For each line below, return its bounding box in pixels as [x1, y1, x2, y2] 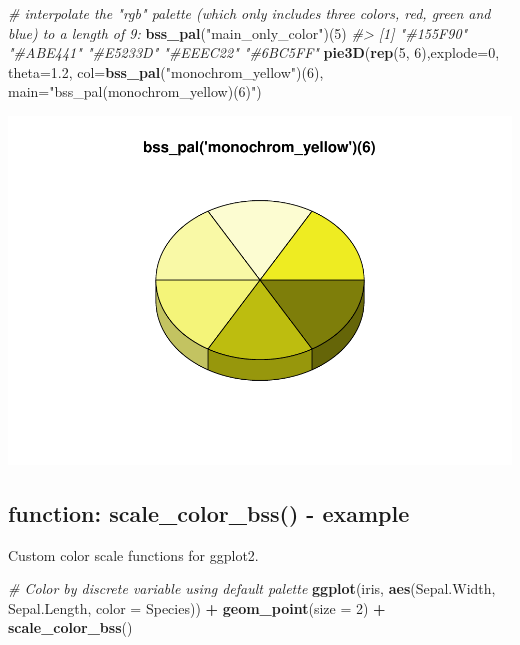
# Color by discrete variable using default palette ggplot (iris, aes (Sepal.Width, [8, 578, 496, 599]
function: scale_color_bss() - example [8, 497, 410, 528]
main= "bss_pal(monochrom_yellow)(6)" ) [8, 81, 262, 102]
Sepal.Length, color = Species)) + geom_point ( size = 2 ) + [8, 597, 386, 618]
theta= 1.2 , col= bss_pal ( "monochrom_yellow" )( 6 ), [8, 61, 324, 82]
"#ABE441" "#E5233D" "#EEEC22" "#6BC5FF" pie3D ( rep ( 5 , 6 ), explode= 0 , [8, 42, 500, 63]
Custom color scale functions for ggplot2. [8, 544, 259, 565]
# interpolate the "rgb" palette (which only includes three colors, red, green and [8, 3, 491, 23]
